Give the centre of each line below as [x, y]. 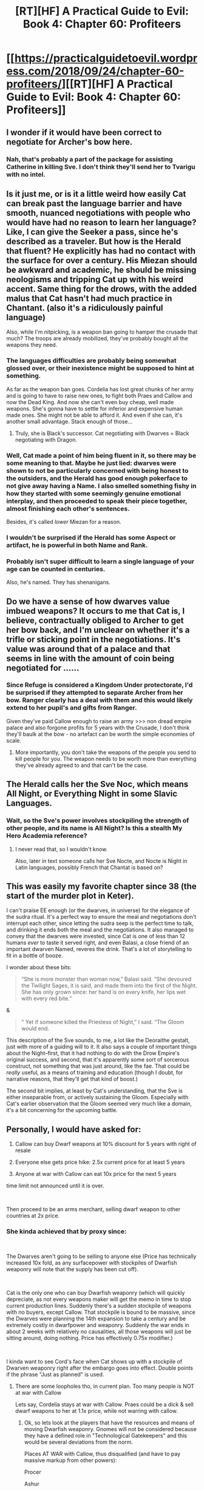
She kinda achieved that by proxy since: [66, 1232]
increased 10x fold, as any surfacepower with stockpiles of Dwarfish [92, 1263]
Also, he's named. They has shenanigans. [58, 582]
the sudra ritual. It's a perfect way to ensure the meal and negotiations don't [101, 917]
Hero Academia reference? [47, 836]
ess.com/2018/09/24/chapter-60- [95, 71]
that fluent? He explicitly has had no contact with [101, 251]
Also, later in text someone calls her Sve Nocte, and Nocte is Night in [101, 860]
